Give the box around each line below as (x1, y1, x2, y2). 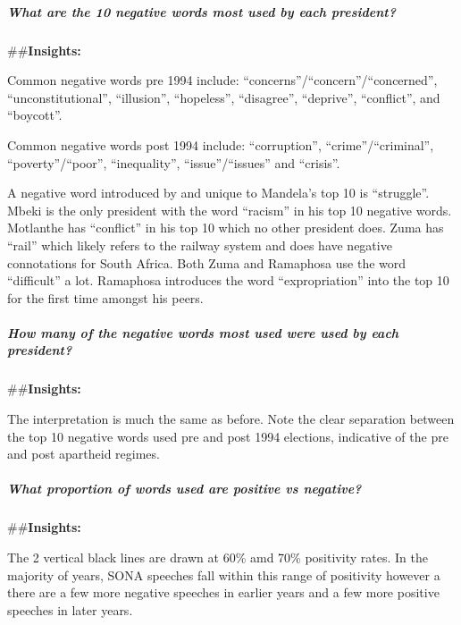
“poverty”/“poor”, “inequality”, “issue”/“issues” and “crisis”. (7, 153, 340, 172)
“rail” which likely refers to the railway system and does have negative (7, 235, 392, 254)
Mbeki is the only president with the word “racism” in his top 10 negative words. (7, 200, 452, 219)
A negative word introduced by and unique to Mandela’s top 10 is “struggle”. (7, 183, 430, 202)
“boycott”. (7, 106, 63, 124)
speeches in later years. (7, 600, 133, 619)
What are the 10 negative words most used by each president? (7, 2, 397, 21)
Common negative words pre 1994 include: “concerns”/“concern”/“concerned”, (7, 71, 438, 89)
